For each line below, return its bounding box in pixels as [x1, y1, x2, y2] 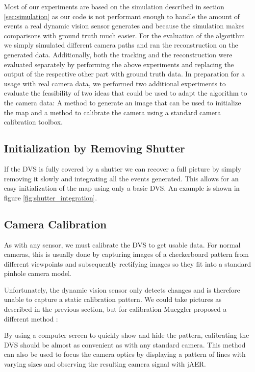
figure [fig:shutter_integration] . [4, 192, 97, 202]
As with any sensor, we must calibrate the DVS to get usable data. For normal [4, 239, 241, 249]
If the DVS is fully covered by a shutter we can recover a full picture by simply [4, 163, 241, 174]
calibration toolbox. [4, 117, 63, 127]
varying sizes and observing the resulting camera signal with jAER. [4, 359, 206, 369]
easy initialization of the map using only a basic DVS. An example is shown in [4, 183, 240, 193]
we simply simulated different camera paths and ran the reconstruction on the [4, 40, 238, 50]
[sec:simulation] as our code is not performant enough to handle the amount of [4, 11, 240, 21]
